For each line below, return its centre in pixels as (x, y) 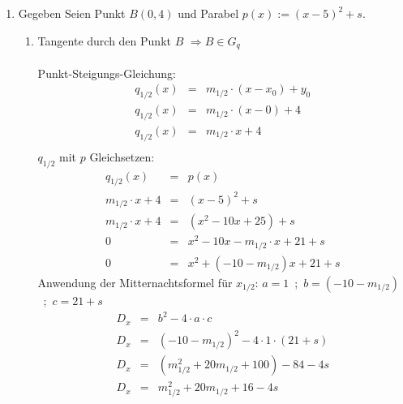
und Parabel (208, 13)
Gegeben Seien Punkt (72, 13)
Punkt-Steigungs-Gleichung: (107, 73)
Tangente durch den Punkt (104, 40)
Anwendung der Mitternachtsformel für (135, 282)
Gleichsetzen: (122, 156)
